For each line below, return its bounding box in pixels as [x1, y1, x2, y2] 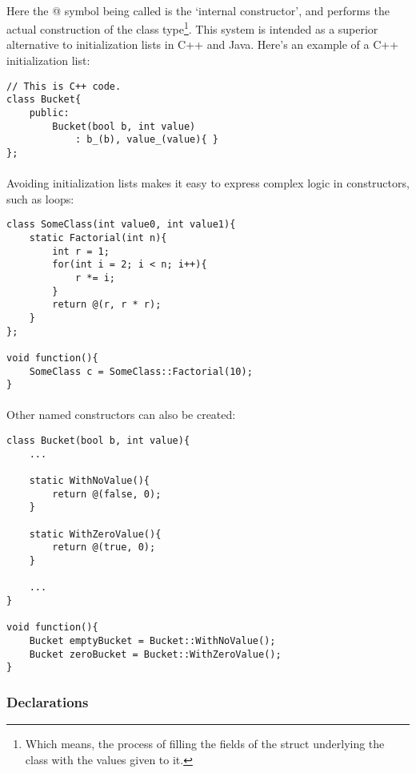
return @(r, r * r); [52, 299, 162, 311]
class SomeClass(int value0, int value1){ [6, 219, 236, 231]
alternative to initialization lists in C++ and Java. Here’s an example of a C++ [6, 36, 399, 53]
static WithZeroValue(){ [29, 528, 162, 540]
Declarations [6, 691, 89, 711]
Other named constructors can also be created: [6, 406, 236, 423]
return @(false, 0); [52, 488, 162, 500]
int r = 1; [52, 245, 110, 257]
